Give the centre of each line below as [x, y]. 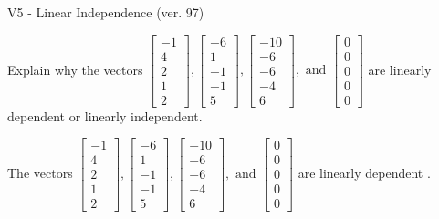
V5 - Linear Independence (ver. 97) [106, 12]
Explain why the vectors [75, 69]
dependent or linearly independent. [105, 115]
